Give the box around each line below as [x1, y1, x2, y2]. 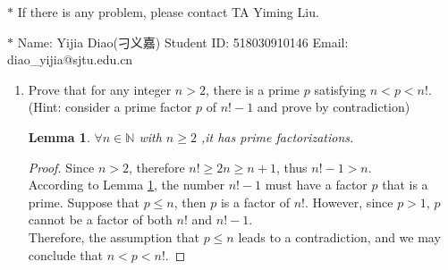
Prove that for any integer [28, 80, 172, 98]
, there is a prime [205, 80, 300, 98]
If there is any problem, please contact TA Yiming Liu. [17, 3, 319, 21]
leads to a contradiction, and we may [238, 227, 441, 246]
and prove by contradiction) [257, 97, 410, 116]
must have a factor [265, 175, 368, 194]
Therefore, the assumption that [28, 227, 199, 246]
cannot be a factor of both [28, 210, 173, 229]
